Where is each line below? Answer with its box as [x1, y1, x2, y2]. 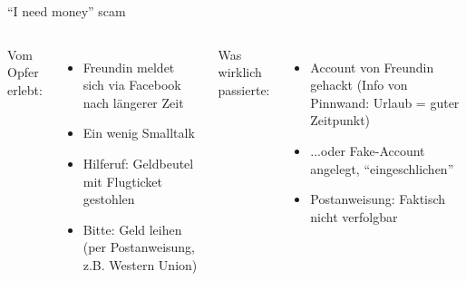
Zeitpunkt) [310, 111, 371, 130]
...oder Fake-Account [310, 140, 425, 160]
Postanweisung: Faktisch [310, 189, 446, 208]
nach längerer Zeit [83, 92, 184, 111]
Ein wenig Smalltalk [83, 123, 195, 142]
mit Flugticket [83, 171, 163, 190]
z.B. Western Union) [83, 255, 198, 274]
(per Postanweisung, [83, 237, 196, 257]
